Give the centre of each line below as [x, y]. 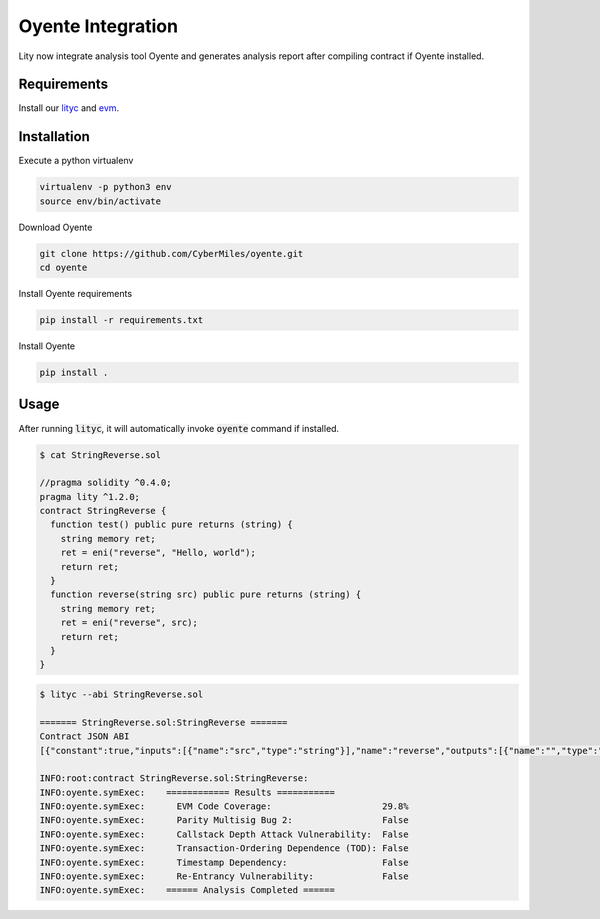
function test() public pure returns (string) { [172, 524]
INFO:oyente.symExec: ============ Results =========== [187, 792]
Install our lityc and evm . [69, 108]
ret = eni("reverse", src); [129, 623]
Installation [54, 136]
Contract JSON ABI [84, 736]
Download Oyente [55, 227]
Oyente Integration [98, 26]
